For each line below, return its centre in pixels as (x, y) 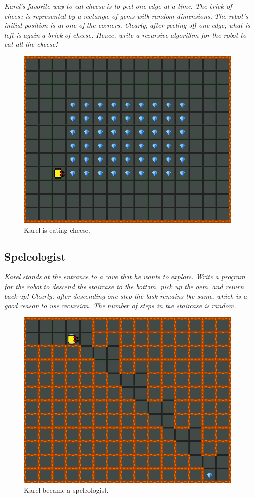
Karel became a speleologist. (66, 489)
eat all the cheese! (31, 44)
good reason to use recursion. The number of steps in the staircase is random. (120, 305)
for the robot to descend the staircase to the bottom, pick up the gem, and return (124, 286)
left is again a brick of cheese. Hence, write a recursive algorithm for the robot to (126, 34)
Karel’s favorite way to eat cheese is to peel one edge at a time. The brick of (118, 6)
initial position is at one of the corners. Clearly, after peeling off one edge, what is (127, 25)
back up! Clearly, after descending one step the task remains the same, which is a (126, 296)
